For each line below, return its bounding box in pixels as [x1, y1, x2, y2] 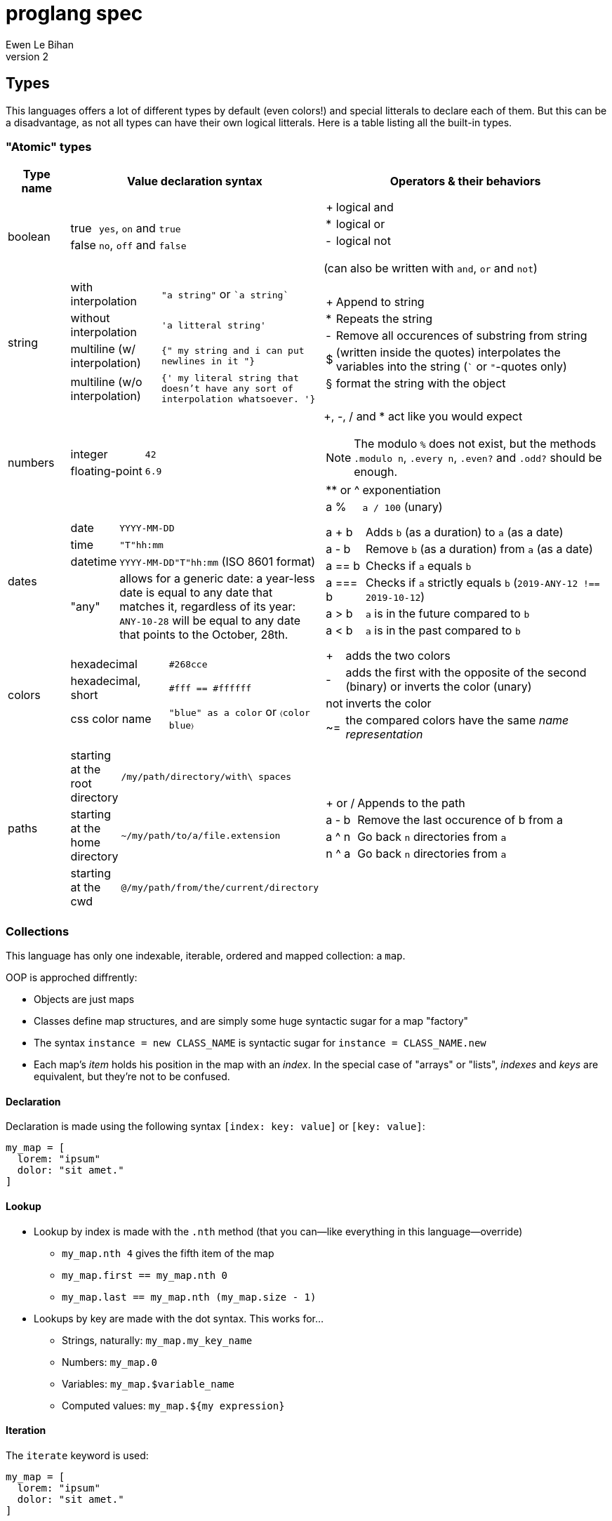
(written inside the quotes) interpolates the [335, 345, 561, 359]
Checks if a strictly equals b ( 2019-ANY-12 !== [366, 576, 600, 590]
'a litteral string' [161, 319, 266, 331]
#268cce [168, 658, 208, 670]
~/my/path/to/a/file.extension [121, 830, 281, 841]
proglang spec [6, 1, 143, 25]
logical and [335, 200, 394, 215]
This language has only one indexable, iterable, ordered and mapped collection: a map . [6, 950, 406, 962]
